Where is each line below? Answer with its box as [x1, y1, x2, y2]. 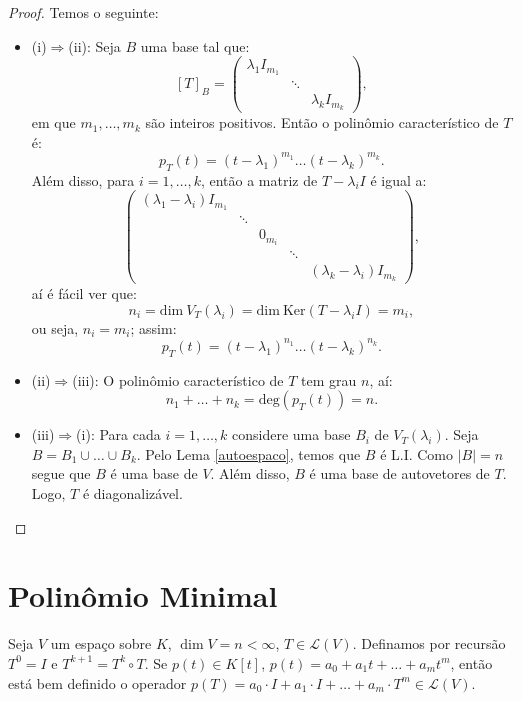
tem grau [301, 369, 357, 390]
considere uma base [232, 424, 351, 445]
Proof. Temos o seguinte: [8, 2, 159, 22]
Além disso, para [31, 169, 135, 190]
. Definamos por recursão [352, 633, 506, 654]
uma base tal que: [140, 35, 250, 56]
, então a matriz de [200, 169, 318, 190]
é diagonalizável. [82, 483, 183, 504]
